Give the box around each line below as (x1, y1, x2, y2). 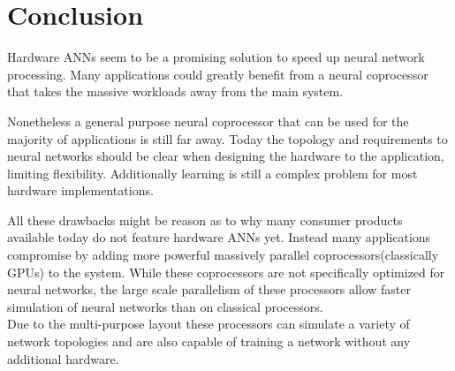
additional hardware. (7, 349, 119, 367)
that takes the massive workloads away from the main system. (7, 82, 344, 101)
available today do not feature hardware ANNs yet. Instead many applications (7, 228, 431, 246)
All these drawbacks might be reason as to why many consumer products (7, 210, 403, 229)
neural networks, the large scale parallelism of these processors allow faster (7, 280, 412, 299)
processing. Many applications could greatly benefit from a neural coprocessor (7, 64, 428, 83)
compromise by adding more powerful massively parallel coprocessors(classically (7, 246, 439, 264)
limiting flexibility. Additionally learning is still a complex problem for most (7, 163, 418, 182)
